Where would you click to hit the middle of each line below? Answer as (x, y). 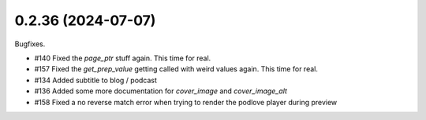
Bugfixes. (30, 44)
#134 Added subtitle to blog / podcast (96, 80)
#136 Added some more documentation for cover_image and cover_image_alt (161, 91)
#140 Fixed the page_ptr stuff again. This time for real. (123, 58)
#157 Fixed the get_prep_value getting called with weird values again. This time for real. (176, 69)
